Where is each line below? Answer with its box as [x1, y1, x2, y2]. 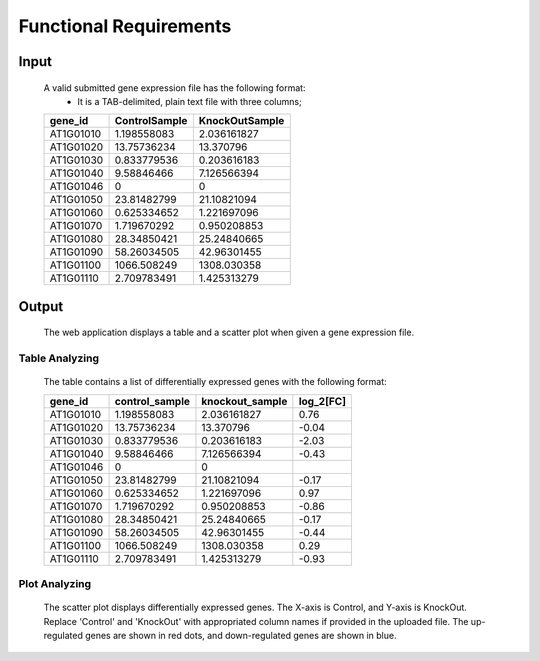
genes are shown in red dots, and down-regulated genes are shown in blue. [85, 630, 397, 642]
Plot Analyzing [18, 577, 92, 591]
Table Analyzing [18, 351, 100, 365]
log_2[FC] [298, 394, 347, 408]
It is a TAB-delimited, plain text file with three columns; [77, 95, 302, 107]
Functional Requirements [18, 15, 232, 37]
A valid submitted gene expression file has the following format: [43, 81, 306, 94]
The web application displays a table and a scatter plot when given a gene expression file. [43, 326, 415, 339]
